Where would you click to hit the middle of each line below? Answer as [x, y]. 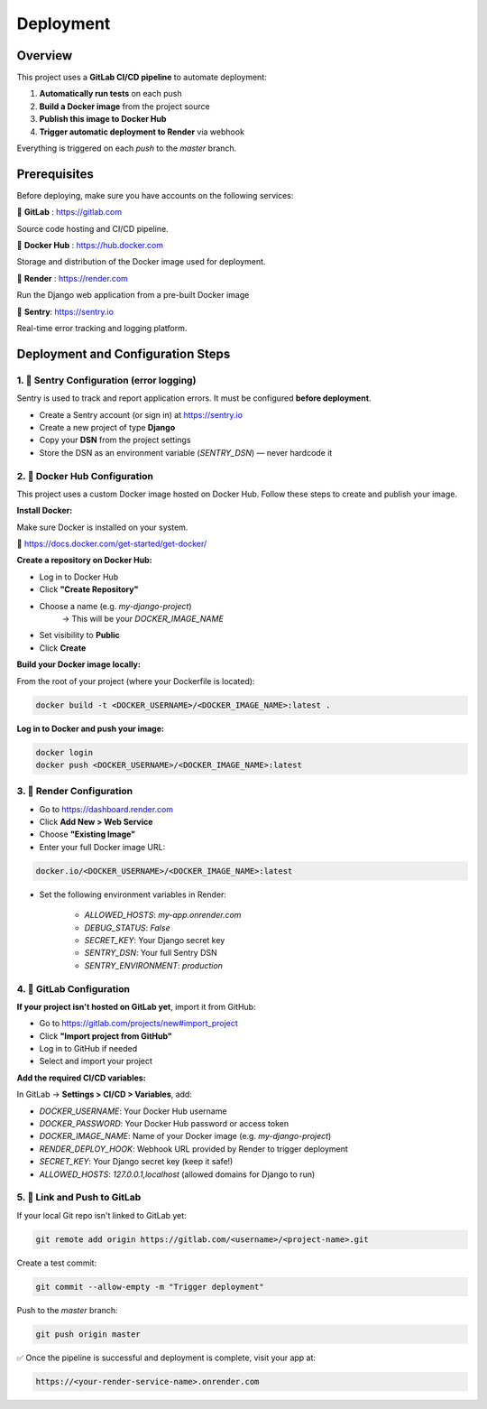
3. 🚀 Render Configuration [75, 792]
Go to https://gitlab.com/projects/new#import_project [138, 1024]
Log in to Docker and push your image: [90, 728]
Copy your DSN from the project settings [115, 440]
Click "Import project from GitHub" [106, 1036]
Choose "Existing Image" [87, 834]
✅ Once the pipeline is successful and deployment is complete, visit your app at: [166, 1358]
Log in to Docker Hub [79, 577]
